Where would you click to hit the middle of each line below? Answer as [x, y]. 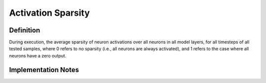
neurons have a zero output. [38, 55]
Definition [25, 30]
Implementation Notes [44, 69]
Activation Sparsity [50, 13]
